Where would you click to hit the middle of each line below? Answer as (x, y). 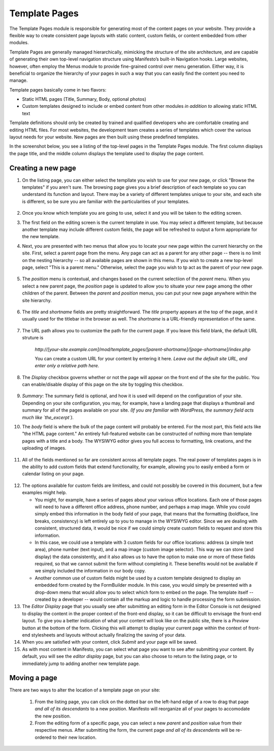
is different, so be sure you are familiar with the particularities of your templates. (106, 201)
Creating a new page (43, 168)
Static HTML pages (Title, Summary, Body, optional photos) (84, 99)
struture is (33, 338)
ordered (43, 737)
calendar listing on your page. (53, 474)
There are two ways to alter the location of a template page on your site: (85, 690)
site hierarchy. (37, 300)
